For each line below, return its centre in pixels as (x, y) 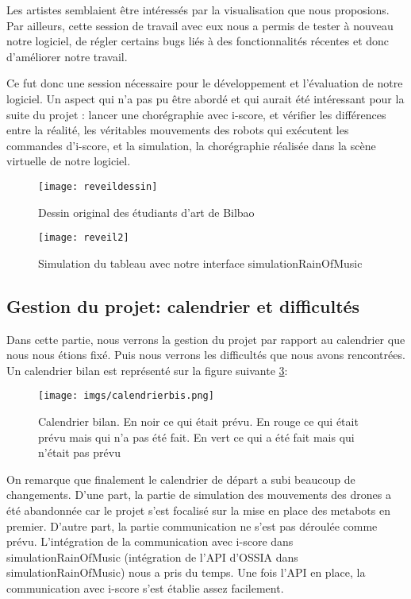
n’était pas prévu (79, 452)
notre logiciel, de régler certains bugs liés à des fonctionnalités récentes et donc (198, 41)
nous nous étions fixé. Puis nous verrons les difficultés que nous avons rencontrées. (206, 355)
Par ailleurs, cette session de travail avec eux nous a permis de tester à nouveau (200, 25)
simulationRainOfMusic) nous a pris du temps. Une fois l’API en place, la (186, 572)
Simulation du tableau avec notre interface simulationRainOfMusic (200, 263)
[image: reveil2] (84, 238)
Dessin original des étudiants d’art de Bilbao (146, 212)
